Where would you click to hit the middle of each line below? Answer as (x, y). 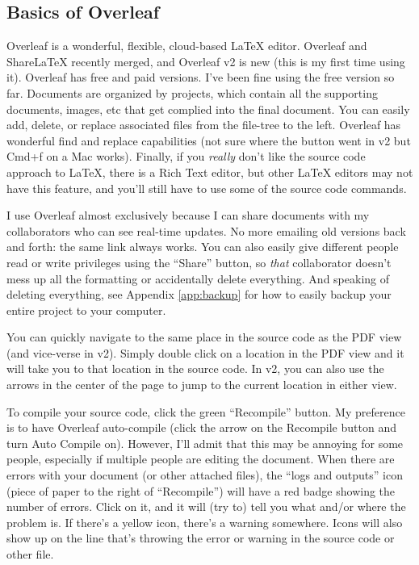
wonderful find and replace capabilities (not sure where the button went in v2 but (209, 140)
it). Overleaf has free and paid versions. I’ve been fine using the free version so (201, 77)
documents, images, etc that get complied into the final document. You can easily (208, 109)
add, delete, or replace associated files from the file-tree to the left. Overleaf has (204, 125)
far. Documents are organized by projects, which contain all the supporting (192, 92)
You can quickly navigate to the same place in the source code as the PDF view (204, 337)
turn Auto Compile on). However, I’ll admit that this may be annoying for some (205, 443)
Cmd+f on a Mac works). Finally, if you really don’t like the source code (186, 156)
